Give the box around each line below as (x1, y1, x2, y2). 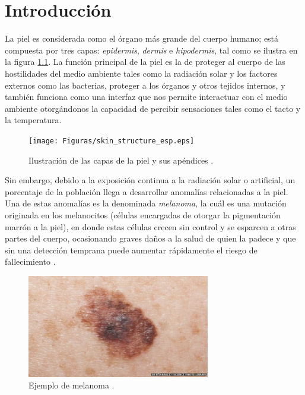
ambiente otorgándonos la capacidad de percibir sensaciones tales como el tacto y (5, 102, 301, 114)
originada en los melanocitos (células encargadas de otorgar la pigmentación (5, 208, 281, 221)
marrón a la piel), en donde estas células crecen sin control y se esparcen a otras (5, 220, 296, 233)
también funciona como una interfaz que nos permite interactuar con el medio (5, 90, 288, 103)
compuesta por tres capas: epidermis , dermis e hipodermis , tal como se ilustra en (5, 43, 298, 56)
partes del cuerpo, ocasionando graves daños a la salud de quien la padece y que (5, 232, 296, 244)
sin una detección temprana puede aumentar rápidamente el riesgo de (5, 243, 258, 256)
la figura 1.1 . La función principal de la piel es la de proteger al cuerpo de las (5, 55, 285, 68)
